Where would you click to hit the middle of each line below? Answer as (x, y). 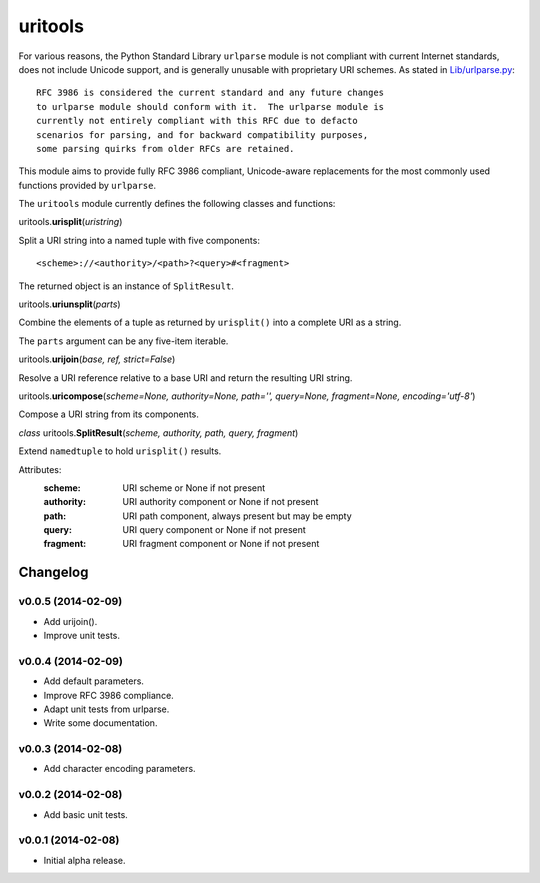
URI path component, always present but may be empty (237, 516)
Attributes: (40, 469)
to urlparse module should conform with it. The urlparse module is (210, 106)
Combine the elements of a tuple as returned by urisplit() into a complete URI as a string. (210, 322)
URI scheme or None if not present (194, 487)
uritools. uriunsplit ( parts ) (69, 304)
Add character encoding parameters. (119, 769)
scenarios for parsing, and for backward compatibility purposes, (202, 134)
